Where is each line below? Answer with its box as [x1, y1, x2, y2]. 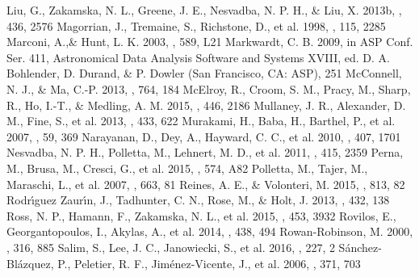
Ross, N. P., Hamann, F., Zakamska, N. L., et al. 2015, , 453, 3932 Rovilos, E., [6, 207, 396, 224]
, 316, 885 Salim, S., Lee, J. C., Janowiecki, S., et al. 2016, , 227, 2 [6, 238, 335, 255]
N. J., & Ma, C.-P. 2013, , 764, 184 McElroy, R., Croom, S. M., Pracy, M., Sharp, [6, 80, 411, 97]
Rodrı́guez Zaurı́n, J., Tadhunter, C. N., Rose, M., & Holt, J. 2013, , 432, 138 [6, 191, 390, 208]
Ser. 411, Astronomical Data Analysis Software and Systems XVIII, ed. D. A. [6, 48, 390, 65]
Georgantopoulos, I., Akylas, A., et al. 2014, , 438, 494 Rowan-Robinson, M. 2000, [6, 223, 413, 240]
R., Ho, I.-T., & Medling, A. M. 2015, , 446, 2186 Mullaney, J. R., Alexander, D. [6, 96, 406, 113]
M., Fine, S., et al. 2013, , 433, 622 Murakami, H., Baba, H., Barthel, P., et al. [6, 112, 396, 129]
